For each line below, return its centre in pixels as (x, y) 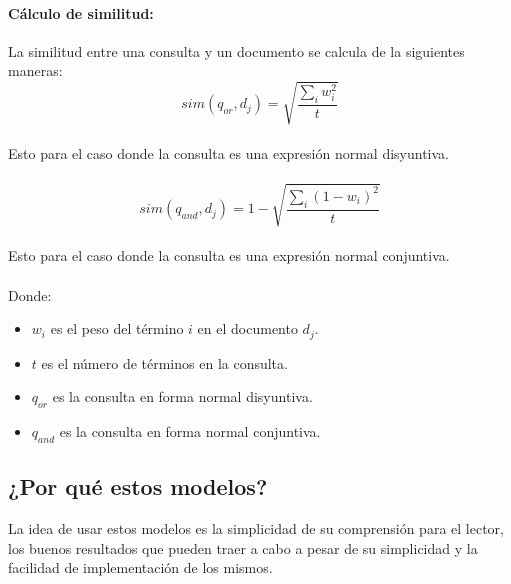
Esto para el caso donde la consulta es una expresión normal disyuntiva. (228, 153)
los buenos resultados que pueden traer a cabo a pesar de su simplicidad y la (243, 547)
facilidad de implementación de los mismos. (140, 567)
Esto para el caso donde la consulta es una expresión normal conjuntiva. (229, 255)
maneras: (35, 70)
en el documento (247, 328)
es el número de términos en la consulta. (164, 362)
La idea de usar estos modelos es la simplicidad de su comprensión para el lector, (256, 528)
